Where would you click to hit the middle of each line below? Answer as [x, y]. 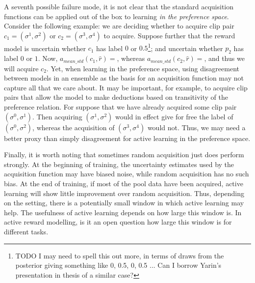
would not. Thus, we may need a [196, 127]
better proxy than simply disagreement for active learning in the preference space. [127, 138]
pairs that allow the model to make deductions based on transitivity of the [116, 97]
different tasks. [26, 231]
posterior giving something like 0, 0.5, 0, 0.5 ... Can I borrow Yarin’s [118, 265]
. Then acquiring [57, 116]
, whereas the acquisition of [74, 127]
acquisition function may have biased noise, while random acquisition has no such [127, 174]
